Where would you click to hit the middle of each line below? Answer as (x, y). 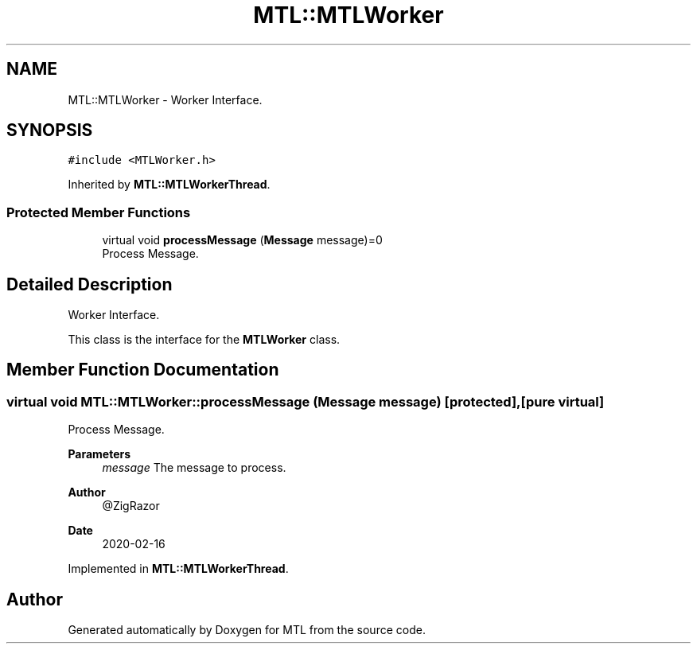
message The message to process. (194, 468)
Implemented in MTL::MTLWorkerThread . (178, 569)
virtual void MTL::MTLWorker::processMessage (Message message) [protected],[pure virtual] (306, 401)
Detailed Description (90, 284)
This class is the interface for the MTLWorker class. (204, 340)
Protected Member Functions (99, 212)
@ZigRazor (131, 506)
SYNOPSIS (50, 130)
